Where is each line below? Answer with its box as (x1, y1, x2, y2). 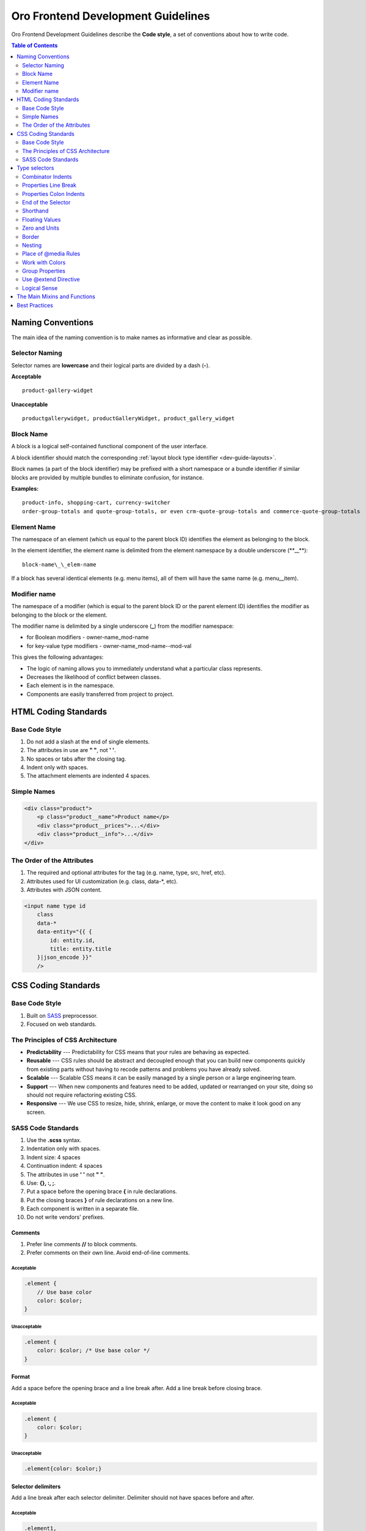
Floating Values (22, 216, 61, 223)
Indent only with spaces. (26, 764, 89, 771)
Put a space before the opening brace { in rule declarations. (26, 1188, 177, 1195)
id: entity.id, (49, 937, 96, 944)
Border (22, 233, 40, 240)
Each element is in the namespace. (26, 682, 115, 689)
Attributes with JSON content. (26, 886, 102, 893)
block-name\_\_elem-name (22, 561, 97, 568)
